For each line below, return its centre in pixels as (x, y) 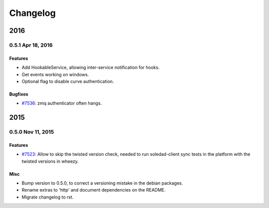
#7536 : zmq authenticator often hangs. (62, 103)
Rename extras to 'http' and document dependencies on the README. (94, 190)
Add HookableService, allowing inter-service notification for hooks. (91, 68)
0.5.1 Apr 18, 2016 (31, 45)
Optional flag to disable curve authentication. (68, 81)
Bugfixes (19, 94)
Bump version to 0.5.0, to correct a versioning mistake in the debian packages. (102, 183)
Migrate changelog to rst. (48, 197)
